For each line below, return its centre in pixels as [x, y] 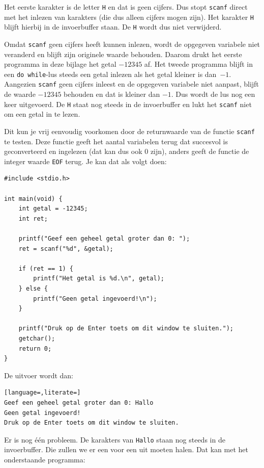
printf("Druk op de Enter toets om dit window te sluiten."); [126, 329]
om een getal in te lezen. [42, 114]
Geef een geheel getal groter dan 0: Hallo [79, 402]
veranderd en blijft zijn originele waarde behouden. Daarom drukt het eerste [123, 54]
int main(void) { [33, 199]
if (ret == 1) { [46, 268]
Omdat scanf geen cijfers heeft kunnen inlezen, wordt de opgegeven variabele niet [132, 44]
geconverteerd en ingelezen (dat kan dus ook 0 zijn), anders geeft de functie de [127, 151]
